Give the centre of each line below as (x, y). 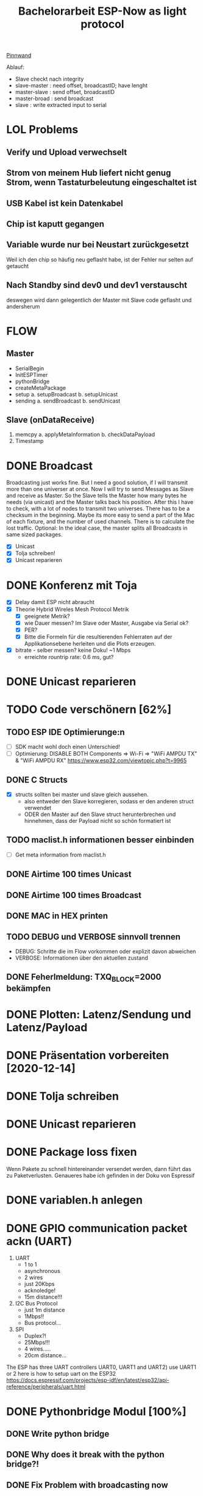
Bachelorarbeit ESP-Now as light (102, 11)
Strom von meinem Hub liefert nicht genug (89, 173)
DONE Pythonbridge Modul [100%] (96, 1411)
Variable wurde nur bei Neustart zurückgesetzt (98, 245)
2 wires (34, 1277)
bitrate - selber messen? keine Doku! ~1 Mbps (73, 650)
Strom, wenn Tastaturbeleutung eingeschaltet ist (101, 182)
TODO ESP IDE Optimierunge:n (66, 732)
